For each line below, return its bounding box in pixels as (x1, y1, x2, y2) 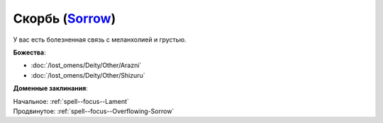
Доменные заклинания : (13, 84, 88, 93)
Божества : (13, 48, 46, 57)
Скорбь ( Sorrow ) (13, 11, 116, 26)
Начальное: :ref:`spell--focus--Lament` (13, 97, 129, 105)
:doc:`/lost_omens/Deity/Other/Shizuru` (30, 71, 145, 79)
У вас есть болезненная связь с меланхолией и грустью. (13, 35, 187, 44)
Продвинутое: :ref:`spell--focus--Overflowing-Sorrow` (13, 107, 174, 115)
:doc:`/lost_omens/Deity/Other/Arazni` (30, 61, 142, 70)
